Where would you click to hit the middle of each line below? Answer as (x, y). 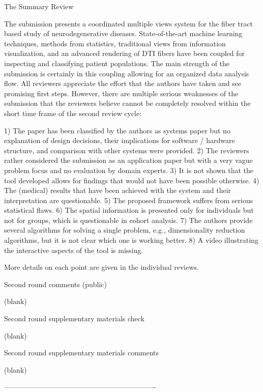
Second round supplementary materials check (74, 318)
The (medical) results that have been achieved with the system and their (118, 190)
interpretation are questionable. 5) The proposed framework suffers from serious (129, 200)
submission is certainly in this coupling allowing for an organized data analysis (127, 73)
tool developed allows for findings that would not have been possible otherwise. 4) (132, 180)
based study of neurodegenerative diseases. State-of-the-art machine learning (123, 33)
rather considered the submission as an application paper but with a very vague (128, 160)
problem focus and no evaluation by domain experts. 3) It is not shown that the (129, 170)
